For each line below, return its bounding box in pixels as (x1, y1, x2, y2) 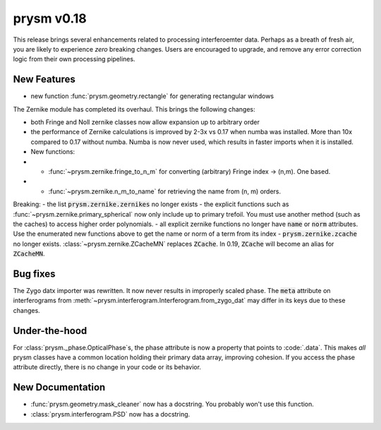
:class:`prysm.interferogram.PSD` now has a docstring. (30, 410, 190, 418)
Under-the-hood (13, 325, 87, 337)
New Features (13, 73, 75, 85)
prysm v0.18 (13, 11, 87, 26)
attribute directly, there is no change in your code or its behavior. (13, 363, 201, 371)
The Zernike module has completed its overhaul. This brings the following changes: (13, 104, 255, 113)
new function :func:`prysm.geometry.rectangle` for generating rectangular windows (30, 92, 274, 100)
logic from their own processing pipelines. (13, 55, 135, 64)
